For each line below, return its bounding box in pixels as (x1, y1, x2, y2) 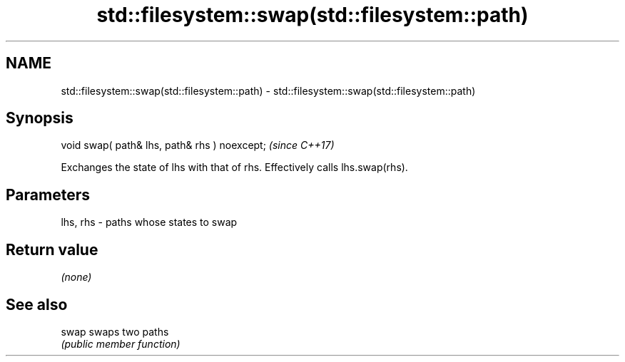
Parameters (6, 185, 90, 204)
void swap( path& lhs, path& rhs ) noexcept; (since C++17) (61, 139, 335, 152)
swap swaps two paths (61, 325, 169, 338)
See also (6, 295, 68, 314)
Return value (6, 240, 98, 259)
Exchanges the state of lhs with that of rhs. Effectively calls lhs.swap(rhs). (61, 161, 408, 174)
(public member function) (61, 337, 181, 350)
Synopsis (6, 109, 73, 128)
